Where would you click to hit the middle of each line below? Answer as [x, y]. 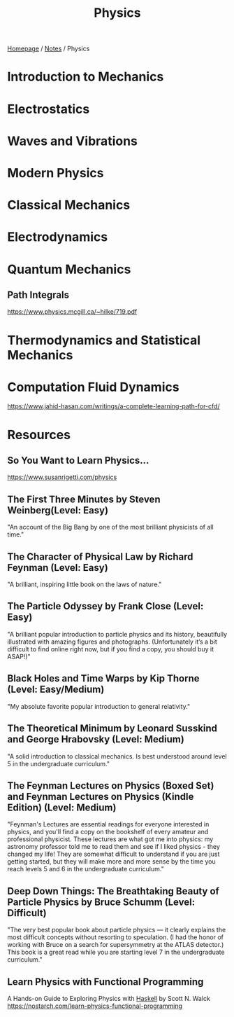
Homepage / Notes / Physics [49, 49]
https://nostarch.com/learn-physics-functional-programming [95, 1006]
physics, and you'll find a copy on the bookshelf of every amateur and [108, 832]
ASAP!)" [19, 656]
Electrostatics [49, 109]
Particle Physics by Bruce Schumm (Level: [101, 902]
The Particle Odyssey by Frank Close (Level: [105, 606]
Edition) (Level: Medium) [62, 807]
